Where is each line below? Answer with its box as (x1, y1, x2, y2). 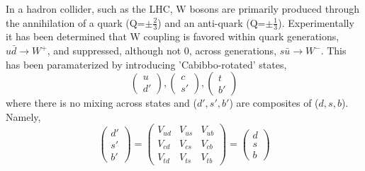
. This (320, 43, 347, 58)
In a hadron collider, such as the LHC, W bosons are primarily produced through (6, 1, 359, 16)
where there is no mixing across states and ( (6, 95, 197, 110)
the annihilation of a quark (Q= (6, 15, 145, 30)
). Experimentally (278, 15, 354, 30)
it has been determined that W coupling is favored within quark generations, (6, 29, 339, 44)
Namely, (6, 109, 41, 124)
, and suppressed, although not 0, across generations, (47, 43, 277, 58)
